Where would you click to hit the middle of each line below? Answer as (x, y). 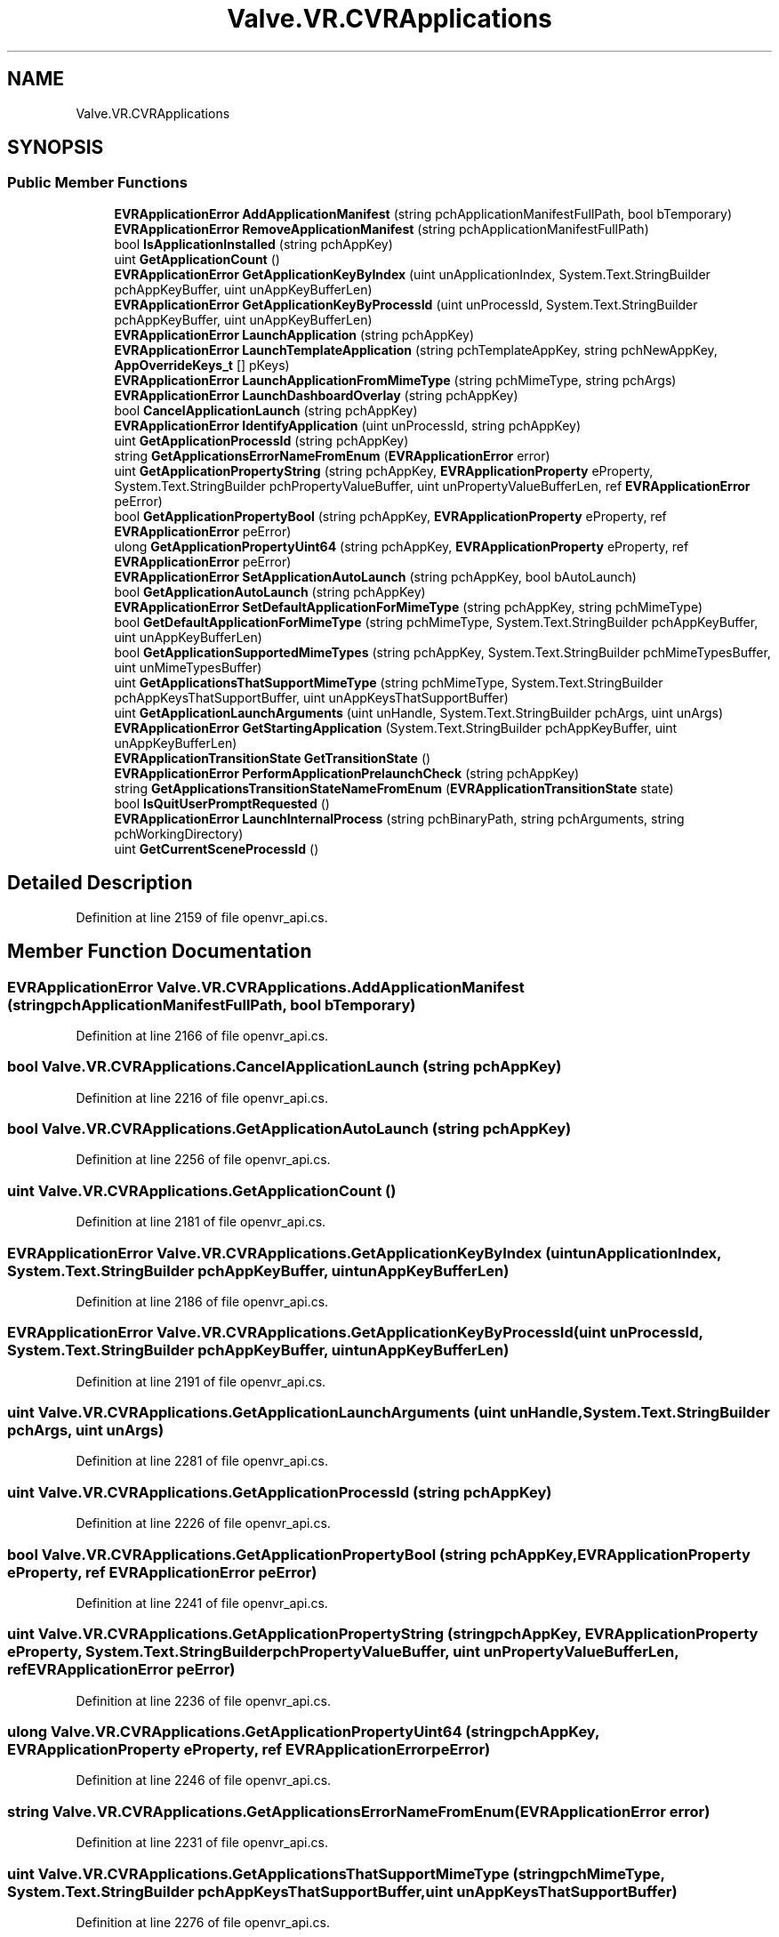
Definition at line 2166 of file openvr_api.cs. (202, 1035)
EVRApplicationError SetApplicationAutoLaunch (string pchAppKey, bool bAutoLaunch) (375, 576)
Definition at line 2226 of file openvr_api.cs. (203, 1523)
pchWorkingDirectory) (179, 833)
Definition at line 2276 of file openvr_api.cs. (203, 1922)
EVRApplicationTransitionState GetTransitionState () (273, 758)
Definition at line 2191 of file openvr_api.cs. (201, 1381)
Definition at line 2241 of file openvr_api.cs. (202, 1603)
